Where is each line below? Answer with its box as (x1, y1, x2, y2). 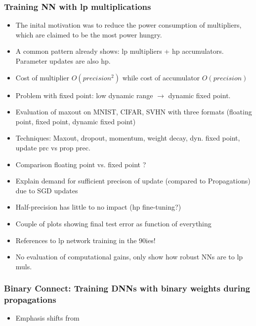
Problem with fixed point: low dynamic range (15, 90, 153, 100)
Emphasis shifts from (15, 313, 80, 323)
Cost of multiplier (15, 72, 70, 82)
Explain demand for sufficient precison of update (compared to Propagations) (15, 176, 251, 186)
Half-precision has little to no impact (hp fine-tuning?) (15, 202, 181, 212)
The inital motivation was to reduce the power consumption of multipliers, (15, 20, 242, 30)
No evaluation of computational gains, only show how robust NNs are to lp (15, 252, 243, 262)
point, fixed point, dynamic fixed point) (15, 116, 136, 126)
